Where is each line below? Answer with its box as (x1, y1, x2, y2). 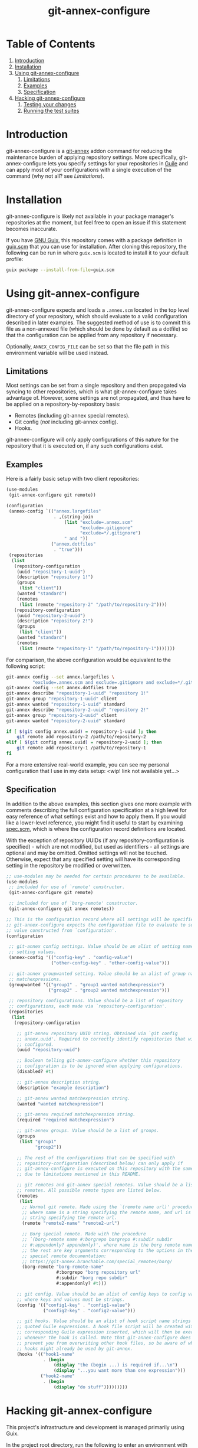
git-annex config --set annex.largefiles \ (6, 674, 115, 680)
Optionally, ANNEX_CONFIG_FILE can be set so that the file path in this (6, 343, 170, 350)
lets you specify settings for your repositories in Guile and (48, 159, 189, 167)
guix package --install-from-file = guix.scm (6, 267, 115, 273)
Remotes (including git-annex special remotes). (14, 412, 130, 419)
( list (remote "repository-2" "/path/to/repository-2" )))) (19, 601, 167, 608)
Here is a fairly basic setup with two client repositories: (6, 475, 140, 482)
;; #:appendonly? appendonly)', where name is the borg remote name (21, 1242, 194, 1248)
